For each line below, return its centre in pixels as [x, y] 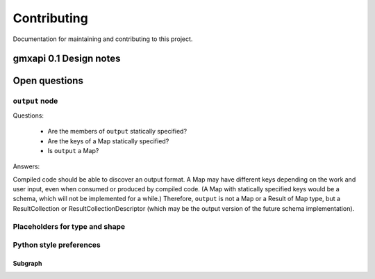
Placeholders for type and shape [69, 226]
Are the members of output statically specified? [117, 131]
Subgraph [27, 263]
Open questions [48, 81]
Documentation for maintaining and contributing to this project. [103, 39]
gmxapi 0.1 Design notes [67, 59]
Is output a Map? [73, 150]
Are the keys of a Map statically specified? [108, 141]
